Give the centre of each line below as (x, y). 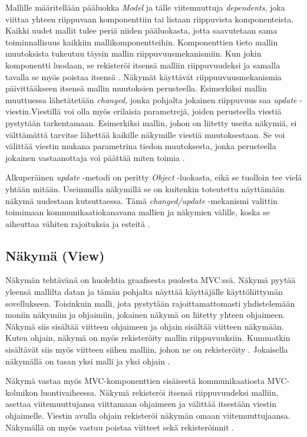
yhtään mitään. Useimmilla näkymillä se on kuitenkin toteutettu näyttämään (145, 188)
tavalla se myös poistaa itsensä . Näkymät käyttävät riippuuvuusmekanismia (143, 76)
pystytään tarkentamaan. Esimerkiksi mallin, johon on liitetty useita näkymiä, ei (151, 122)
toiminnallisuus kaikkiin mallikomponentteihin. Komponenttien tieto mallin (142, 42)
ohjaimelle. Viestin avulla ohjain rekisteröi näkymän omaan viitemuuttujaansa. (148, 415)
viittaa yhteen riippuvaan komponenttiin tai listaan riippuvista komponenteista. (150, 19)
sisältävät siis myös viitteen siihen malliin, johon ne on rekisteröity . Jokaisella (147, 349)
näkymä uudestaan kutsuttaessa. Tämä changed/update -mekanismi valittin (142, 200)
